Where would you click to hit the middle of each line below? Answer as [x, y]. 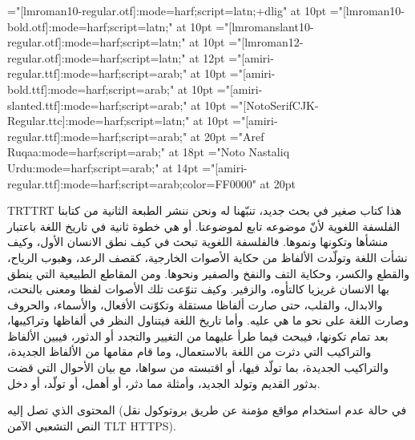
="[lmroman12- [266, 42]
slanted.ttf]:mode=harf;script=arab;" [97, 105]
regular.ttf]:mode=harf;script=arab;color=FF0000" [132, 183]
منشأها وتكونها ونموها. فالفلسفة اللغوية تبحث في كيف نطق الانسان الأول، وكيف [198, 242]
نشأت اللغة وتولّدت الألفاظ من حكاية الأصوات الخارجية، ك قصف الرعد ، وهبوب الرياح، [207, 257]
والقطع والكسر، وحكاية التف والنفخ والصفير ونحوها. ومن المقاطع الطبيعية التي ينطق [209, 273]
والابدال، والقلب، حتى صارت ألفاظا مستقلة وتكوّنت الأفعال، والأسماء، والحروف [195, 304]
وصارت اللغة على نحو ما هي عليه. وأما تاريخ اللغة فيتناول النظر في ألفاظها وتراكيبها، [208, 320]
